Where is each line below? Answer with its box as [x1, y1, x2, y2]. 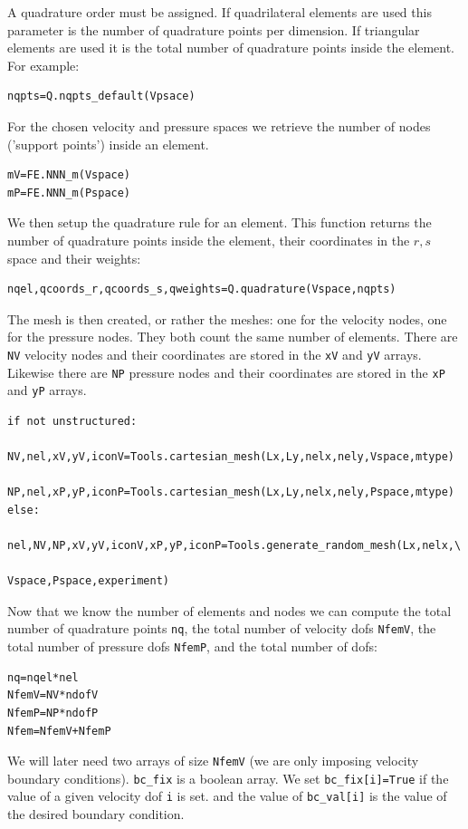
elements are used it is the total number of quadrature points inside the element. [7, 38, 455, 57]
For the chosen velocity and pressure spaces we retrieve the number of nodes [7, 116, 431, 135]
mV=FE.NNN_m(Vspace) [7, 169, 131, 182]
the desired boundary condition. [7, 805, 185, 824]
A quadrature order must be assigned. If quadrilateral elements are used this [7, 3, 432, 21]
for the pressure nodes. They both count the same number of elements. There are [7, 327, 458, 346]
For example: [7, 55, 80, 74]
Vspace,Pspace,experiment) [7, 574, 169, 588]
